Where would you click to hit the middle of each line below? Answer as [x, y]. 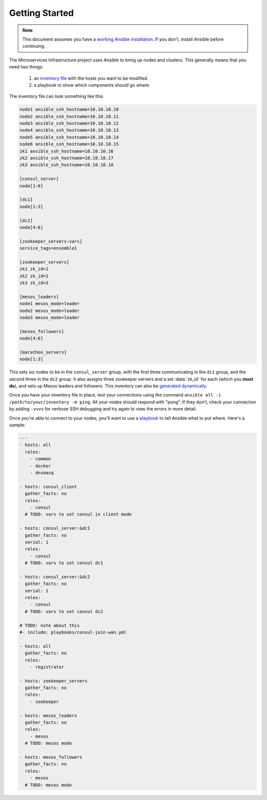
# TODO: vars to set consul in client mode [78, 514]
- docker [41, 466]
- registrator [47, 667]
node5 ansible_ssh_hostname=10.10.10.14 [69, 137]
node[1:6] [31, 186]
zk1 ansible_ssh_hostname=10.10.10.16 [67, 151]
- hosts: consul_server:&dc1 [55, 528]
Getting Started [42, 13]
